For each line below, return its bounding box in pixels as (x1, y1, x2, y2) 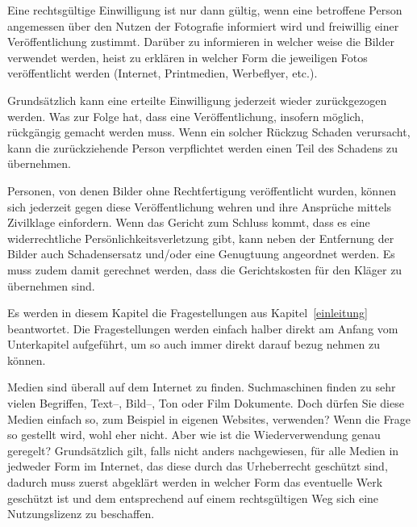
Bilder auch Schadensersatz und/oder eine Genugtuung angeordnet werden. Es (7, 245, 395, 262)
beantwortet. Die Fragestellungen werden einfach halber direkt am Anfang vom (7, 320, 398, 337)
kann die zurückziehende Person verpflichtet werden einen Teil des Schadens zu (7, 139, 398, 156)
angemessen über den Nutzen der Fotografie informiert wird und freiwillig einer (7, 17, 399, 34)
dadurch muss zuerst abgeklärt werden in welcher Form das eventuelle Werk (7, 474, 383, 491)
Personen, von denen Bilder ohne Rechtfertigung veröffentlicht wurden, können (7, 182, 396, 199)
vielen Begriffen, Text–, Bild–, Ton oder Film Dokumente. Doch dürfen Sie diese (7, 395, 404, 412)
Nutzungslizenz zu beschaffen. (7, 505, 155, 522)
